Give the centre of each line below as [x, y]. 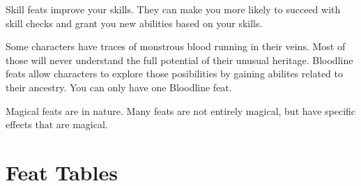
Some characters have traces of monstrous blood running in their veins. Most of [176, 46]
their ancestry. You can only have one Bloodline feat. [119, 87]
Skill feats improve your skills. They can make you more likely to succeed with [173, 9]
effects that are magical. [57, 124]
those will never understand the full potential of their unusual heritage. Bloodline [179, 60]
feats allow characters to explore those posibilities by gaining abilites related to [174, 73]
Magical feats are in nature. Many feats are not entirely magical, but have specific [181, 110]
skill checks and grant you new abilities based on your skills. [134, 23]
